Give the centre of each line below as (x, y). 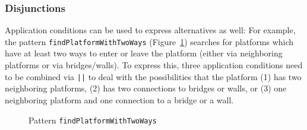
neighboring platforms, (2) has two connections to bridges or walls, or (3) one (146, 88)
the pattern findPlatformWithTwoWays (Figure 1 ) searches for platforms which (149, 41)
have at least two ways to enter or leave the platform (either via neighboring (144, 53)
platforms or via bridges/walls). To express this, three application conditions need (154, 65)
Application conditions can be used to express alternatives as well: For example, (150, 30)
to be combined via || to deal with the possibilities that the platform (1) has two (153, 76)
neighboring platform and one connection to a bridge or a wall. (119, 99)
